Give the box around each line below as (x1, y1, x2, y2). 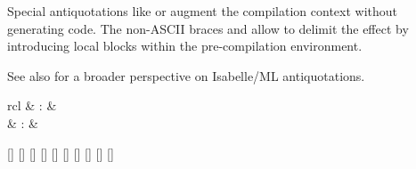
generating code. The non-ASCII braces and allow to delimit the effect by (7, 19, 409, 37)
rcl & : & (7, 96, 57, 115)
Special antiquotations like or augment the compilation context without (7, 2, 398, 20)
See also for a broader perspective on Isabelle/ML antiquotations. (7, 66, 365, 84)
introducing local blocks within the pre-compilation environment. (7, 36, 363, 55)
